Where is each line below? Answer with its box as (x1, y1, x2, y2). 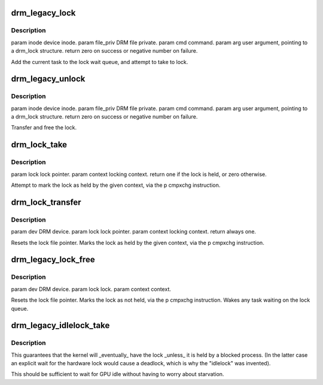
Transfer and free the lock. (11, 124, 77, 131)
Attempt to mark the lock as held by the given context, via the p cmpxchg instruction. (11, 181, 221, 189)
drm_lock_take (11, 140, 68, 150)
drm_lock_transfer (11, 197, 81, 207)
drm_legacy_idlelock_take (11, 320, 110, 331)
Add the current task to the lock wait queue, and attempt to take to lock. (11, 58, 188, 65)
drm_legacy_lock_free (11, 254, 95, 265)
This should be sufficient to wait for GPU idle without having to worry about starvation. (11, 371, 224, 378)
